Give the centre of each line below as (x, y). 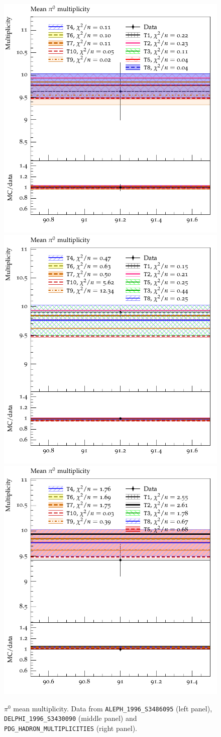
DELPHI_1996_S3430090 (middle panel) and (71, 718)
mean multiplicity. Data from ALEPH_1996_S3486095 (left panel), (113, 708)
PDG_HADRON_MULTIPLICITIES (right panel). (71, 728)
